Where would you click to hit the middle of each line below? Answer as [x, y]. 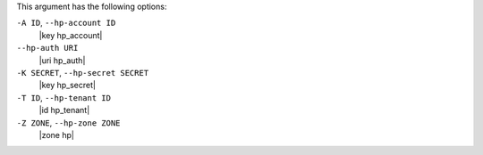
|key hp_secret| [67, 86]
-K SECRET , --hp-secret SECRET [83, 72]
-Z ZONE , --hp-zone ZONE [68, 122]
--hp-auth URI [47, 48]
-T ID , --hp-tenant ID [64, 97]
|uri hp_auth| [62, 60]
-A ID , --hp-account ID [66, 23]
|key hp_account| [71, 35]
